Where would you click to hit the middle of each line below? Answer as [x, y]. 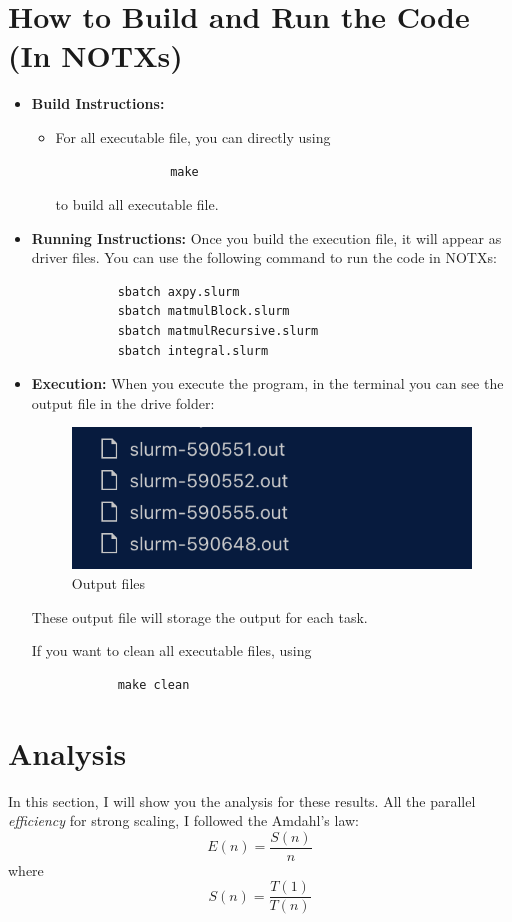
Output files [108, 583]
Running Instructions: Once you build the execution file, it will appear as [266, 237]
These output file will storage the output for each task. [199, 616]
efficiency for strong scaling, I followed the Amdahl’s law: [183, 820]
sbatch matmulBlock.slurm [203, 311]
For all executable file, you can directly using [193, 136]
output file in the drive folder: [123, 402]
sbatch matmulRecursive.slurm [218, 331]
